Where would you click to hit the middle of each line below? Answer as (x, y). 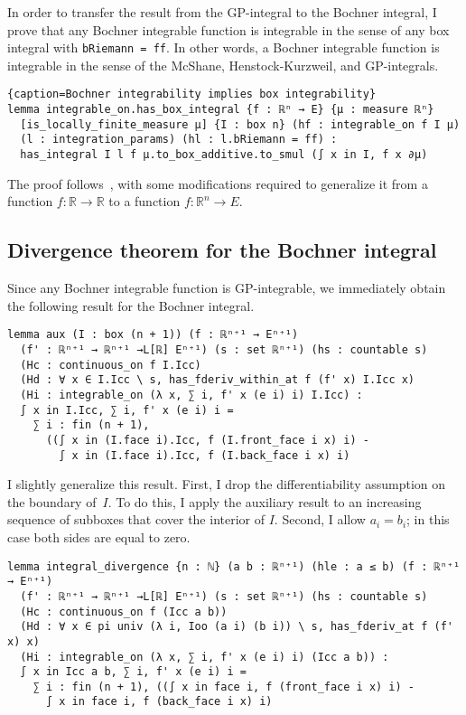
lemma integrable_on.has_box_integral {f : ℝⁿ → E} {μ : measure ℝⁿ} (221, 110)
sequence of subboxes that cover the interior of (136, 519)
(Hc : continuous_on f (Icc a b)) (124, 612)
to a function (144, 201)
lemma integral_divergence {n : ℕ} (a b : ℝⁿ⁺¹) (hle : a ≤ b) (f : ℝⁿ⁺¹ (234, 566)
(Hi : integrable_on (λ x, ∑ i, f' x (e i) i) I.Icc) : (191, 395)
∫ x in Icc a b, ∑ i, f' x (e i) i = (133, 672)
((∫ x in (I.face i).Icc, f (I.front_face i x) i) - (207, 440)
